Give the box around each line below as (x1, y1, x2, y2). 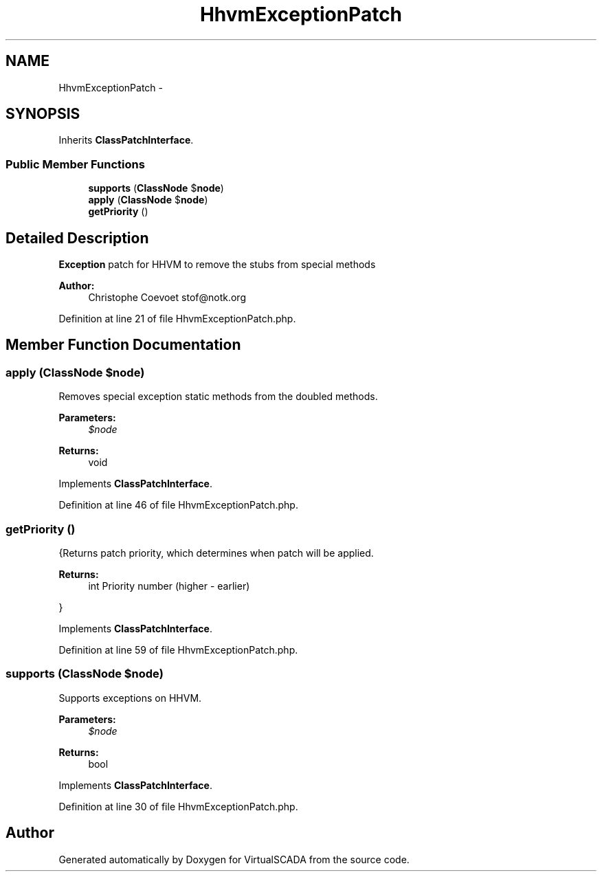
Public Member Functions (5, 157, 145, 171)
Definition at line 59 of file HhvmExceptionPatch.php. (58, 644, 298, 656)
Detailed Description (5, 229, 149, 247)
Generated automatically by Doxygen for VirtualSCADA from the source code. (58, 853, 410, 865)
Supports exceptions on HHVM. (58, 691, 202, 704)
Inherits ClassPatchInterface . (58, 134, 194, 146)
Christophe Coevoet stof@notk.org (88, 291, 246, 304)
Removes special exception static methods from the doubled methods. (58, 390, 378, 403)
